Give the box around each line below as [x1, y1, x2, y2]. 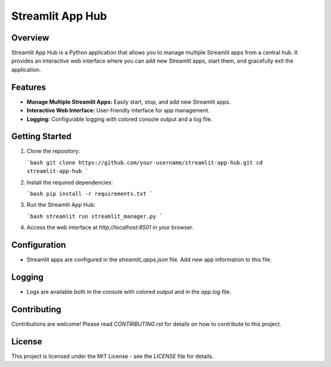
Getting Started [11, 131, 72, 142]
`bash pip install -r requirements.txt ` [26, 190, 153, 197]
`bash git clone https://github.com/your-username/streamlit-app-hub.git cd [26, 159, 263, 166]
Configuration [11, 239, 66, 250]
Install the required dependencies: [26, 179, 113, 186]
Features [11, 82, 46, 92]
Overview [11, 33, 50, 43]
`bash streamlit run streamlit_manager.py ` [26, 212, 163, 220]
